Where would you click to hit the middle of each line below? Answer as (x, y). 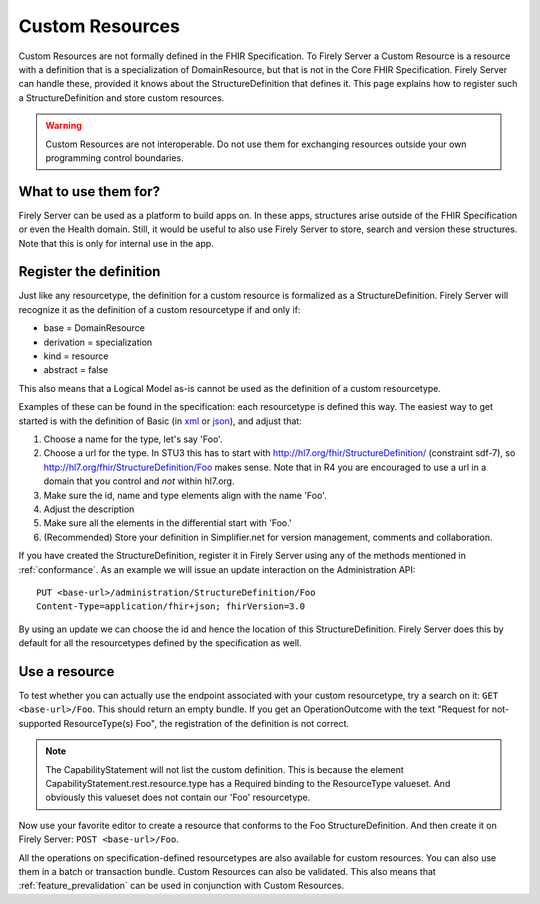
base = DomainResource (94, 328)
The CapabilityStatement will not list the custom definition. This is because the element (224, 769)
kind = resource (76, 356)
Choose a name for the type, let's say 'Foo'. (133, 439)
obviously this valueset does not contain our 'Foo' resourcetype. (178, 797)
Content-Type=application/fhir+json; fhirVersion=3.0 (170, 606)
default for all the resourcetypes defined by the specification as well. (160, 643)
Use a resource (66, 671)
